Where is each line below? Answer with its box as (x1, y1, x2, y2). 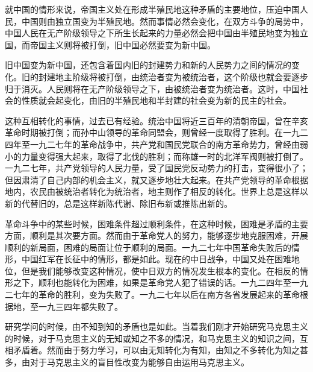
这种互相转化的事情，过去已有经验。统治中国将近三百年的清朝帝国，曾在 (5, 114, 291, 127)
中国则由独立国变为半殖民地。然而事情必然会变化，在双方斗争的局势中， (21, 14, 308, 27)
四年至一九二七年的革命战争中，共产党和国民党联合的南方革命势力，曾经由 (5, 137, 300, 150)
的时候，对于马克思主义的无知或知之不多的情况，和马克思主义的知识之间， (5, 332, 300, 344)
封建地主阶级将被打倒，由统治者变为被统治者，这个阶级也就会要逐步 (38, 70, 308, 83)
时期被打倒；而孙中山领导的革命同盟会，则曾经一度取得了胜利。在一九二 (21, 126, 308, 139)
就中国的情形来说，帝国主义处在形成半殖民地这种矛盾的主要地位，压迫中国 (5, 3, 300, 15)
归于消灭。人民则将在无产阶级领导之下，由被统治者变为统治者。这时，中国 (5, 82, 300, 95)
